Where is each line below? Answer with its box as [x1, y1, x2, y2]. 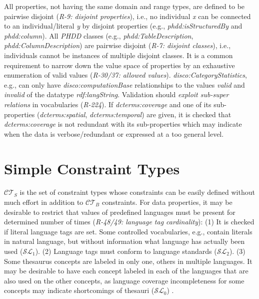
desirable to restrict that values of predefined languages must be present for [4, 206, 235, 217]
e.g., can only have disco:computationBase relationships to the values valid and [4, 79, 245, 90]
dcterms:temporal [89, 109, 142, 119]
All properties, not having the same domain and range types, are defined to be [4, 1, 245, 11]
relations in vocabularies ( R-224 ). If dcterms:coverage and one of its [4, 99, 211, 109]
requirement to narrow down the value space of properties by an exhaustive [4, 60, 235, 70]
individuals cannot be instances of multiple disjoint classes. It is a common [4, 50, 233, 60]
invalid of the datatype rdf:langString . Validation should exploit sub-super [4, 89, 229, 100]
